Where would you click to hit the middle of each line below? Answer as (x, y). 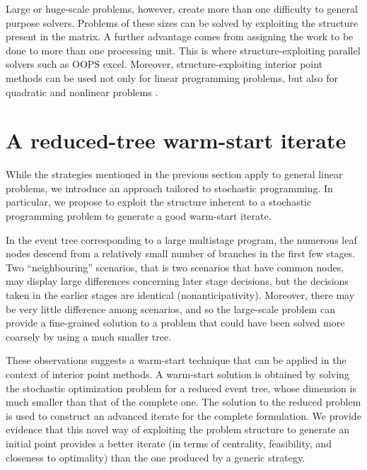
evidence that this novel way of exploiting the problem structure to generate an (178, 429)
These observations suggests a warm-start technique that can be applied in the (176, 360)
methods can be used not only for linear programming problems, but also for (172, 77)
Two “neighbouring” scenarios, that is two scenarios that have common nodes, (175, 267)
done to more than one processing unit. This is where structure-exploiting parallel (183, 50)
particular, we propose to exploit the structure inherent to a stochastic (159, 202)
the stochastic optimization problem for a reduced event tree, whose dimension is (181, 388)
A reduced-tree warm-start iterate (176, 140)
